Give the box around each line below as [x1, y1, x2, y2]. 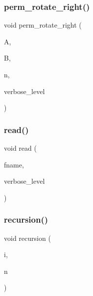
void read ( [4, 143, 37, 153]
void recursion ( [4, 232, 51, 243]
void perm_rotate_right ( [4, 20, 82, 30]
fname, [4, 159, 24, 169]
